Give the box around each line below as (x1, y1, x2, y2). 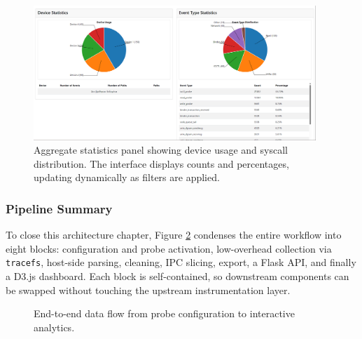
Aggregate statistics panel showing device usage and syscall (34, 142, 288, 157)
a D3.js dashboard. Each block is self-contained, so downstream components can (6, 269, 349, 283)
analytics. (34, 319, 75, 334)
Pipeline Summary (6, 199, 113, 217)
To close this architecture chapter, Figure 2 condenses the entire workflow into (6, 227, 342, 242)
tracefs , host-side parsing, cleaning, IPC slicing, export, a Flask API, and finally (6, 255, 356, 270)
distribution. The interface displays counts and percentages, (34, 156, 289, 171)
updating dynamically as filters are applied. (34, 170, 220, 185)
